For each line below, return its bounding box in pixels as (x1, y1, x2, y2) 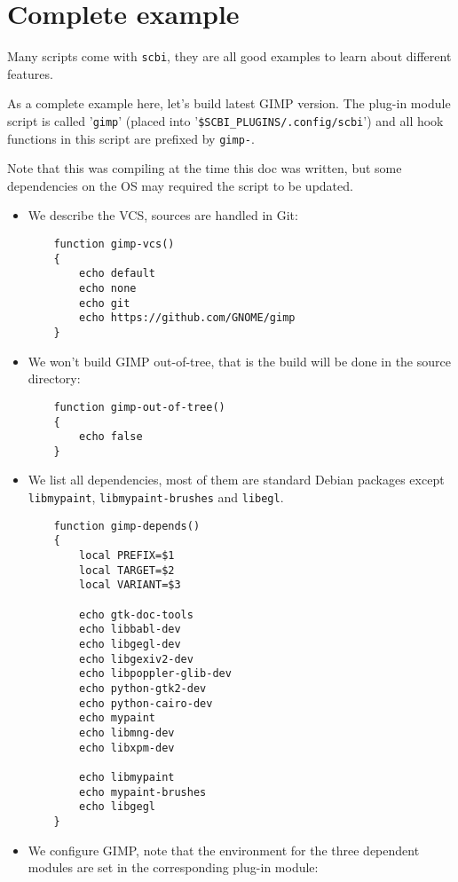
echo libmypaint (79, 770, 175, 784)
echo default (79, 267, 155, 280)
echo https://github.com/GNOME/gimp (79, 311, 296, 325)
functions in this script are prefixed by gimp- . (7, 129, 255, 147)
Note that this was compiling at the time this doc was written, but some (7, 159, 402, 177)
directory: (28, 369, 81, 388)
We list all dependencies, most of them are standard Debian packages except (28, 470, 445, 489)
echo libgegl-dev (79, 637, 181, 650)
